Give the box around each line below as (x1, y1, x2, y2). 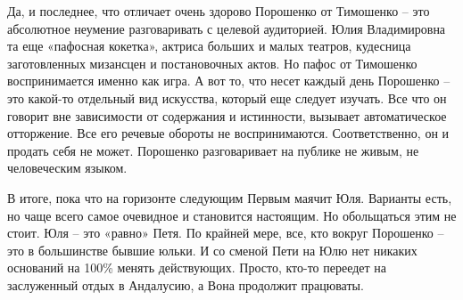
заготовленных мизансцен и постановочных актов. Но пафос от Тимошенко (7, 53, 418, 72)
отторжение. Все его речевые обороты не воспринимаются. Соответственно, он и (7, 124, 450, 142)
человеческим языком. (7, 158, 128, 177)
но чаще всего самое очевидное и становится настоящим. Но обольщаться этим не (7, 206, 457, 224)
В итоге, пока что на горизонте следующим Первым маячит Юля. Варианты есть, (7, 188, 452, 207)
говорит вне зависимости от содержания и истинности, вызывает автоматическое (7, 106, 447, 125)
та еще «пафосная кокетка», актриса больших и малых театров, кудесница (7, 36, 411, 55)
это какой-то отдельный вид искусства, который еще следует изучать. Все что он (7, 88, 447, 107)
